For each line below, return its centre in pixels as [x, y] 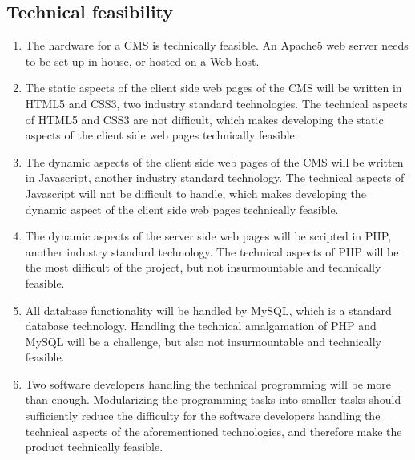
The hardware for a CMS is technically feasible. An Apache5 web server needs [217, 45]
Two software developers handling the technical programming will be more [208, 383]
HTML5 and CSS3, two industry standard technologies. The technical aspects [216, 103]
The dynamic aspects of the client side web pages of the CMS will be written [214, 161]
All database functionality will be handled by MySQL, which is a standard [208, 310]
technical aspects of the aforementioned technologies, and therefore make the [214, 431]
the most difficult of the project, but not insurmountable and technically [203, 267]
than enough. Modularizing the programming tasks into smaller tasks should [213, 399]
